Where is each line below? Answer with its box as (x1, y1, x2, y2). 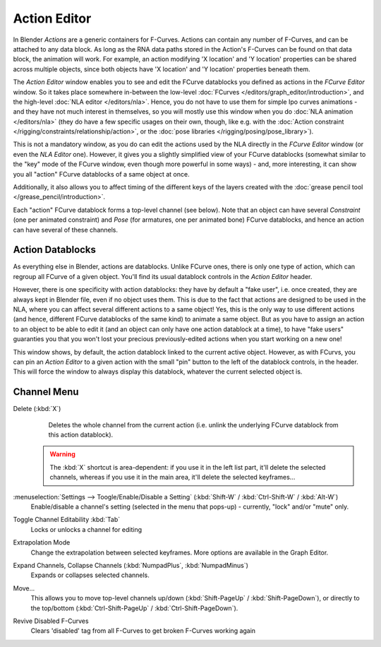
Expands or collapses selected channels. (30, 571, 150, 579)
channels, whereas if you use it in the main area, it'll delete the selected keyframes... (49, 473, 296, 482)
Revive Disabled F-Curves (13, 617, 89, 625)
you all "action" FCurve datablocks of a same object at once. (13, 170, 190, 178)
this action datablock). (48, 431, 114, 439)
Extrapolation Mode (13, 538, 71, 547)
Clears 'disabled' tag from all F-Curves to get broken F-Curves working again (30, 627, 256, 635)
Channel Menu (13, 386, 79, 398)
